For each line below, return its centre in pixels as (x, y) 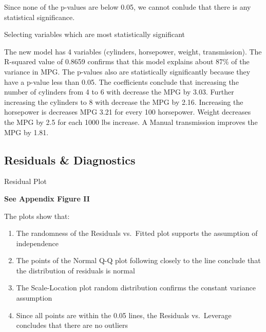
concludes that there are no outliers (72, 325)
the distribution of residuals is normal (75, 270)
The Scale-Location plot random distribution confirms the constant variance (136, 288)
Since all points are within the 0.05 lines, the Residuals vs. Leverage (124, 315)
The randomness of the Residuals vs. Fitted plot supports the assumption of (137, 233)
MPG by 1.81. (26, 132)
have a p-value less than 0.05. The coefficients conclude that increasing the (121, 81)
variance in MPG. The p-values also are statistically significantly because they (127, 71)
